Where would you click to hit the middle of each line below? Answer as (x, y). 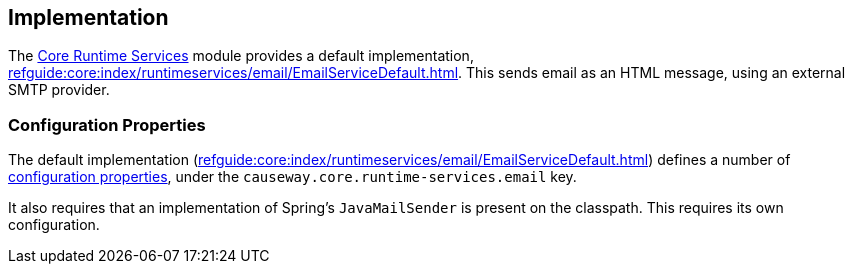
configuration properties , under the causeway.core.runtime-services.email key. (292, 177)
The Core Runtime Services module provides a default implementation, (241, 56)
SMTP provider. (59, 90)
